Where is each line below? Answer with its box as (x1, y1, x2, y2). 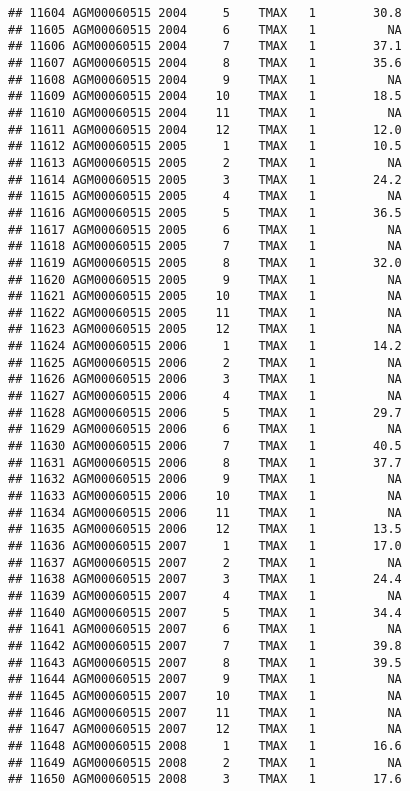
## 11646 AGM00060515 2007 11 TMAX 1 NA (8, 705, 402, 720)
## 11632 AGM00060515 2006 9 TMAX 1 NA (8, 472, 402, 487)
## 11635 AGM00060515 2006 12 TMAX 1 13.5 (8, 522, 402, 537)
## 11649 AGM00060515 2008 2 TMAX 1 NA (8, 755, 402, 770)
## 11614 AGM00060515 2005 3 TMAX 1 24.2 (8, 172, 402, 187)
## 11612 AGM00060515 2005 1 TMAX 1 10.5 (8, 139, 402, 154)
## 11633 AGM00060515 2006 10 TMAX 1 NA (8, 489, 402, 504)
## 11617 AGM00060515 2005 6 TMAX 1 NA (8, 222, 402, 237)
